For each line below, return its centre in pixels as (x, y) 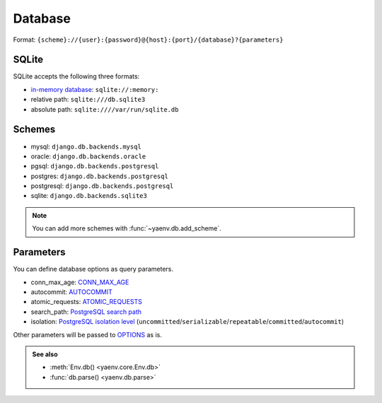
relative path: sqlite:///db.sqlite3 (88, 100)
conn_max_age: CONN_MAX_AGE (80, 282)
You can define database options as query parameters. (93, 269)
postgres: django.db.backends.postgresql (100, 176)
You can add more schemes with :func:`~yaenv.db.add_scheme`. (127, 228)
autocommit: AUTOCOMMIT (71, 292)
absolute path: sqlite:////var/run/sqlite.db (105, 109)
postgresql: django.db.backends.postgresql (102, 186)
